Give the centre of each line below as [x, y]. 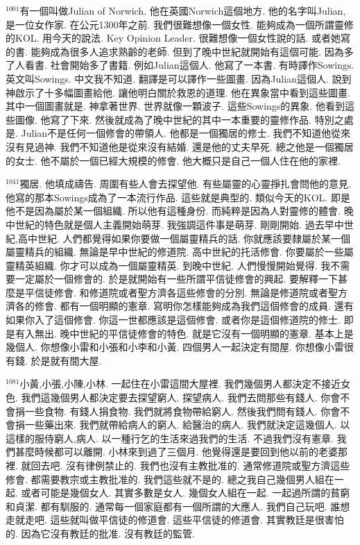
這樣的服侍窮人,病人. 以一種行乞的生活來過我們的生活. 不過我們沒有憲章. [170, 438]
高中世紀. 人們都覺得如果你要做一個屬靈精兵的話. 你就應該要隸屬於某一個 [184, 238]
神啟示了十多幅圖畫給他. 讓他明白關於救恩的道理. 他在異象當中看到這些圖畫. [178, 92]
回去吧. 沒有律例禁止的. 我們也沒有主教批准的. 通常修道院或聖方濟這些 [190, 465]
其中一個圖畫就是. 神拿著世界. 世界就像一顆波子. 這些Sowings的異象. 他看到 [175, 106]
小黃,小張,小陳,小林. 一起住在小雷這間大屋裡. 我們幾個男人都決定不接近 [180, 384]
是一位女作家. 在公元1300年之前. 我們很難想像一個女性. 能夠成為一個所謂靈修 [180, 24]
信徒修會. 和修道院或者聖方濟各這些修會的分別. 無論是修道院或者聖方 [191, 292]
